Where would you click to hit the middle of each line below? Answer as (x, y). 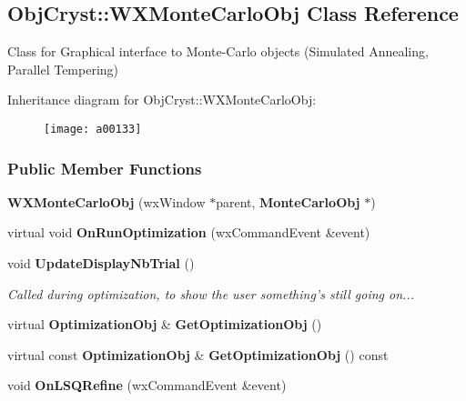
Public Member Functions (105, 168)
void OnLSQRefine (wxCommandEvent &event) (147, 385)
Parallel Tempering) (63, 69)
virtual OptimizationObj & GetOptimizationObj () (165, 324)
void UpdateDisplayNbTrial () (101, 263)
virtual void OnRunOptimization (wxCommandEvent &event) (189, 232)
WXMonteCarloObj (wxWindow (106, 201)
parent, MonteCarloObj (288, 201)
